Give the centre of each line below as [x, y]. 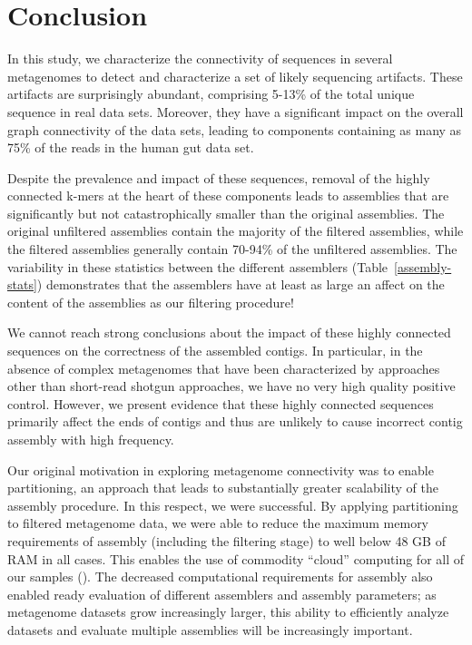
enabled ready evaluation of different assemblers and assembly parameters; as [222, 594]
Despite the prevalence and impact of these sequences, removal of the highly [219, 177]
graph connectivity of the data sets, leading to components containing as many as [235, 129]
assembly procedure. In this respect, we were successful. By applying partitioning [233, 505]
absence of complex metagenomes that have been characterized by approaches [224, 368]
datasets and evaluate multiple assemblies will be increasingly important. [210, 629]
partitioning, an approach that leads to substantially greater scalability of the [223, 488]
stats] [22, 284]
